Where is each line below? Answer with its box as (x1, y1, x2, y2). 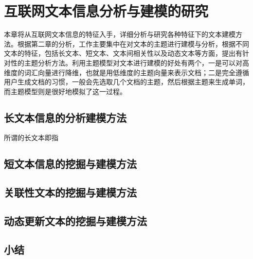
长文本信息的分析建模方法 (4, 110, 126, 125)
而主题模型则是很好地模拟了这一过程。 (4, 86, 126, 96)
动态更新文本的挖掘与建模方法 (4, 213, 147, 228)
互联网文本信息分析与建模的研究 (4, 1, 209, 21)
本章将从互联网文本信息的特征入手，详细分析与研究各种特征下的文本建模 (4, 29, 235, 39)
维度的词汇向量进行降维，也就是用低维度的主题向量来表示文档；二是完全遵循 (4, 67, 249, 77)
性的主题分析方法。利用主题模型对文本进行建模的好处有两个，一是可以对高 (10, 57, 249, 67)
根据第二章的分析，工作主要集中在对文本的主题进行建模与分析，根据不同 (17, 38, 249, 49)
